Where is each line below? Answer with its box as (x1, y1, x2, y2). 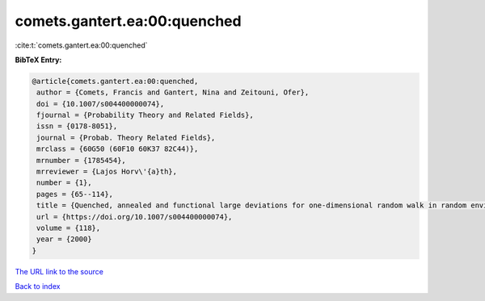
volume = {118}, (36, 224, 101, 232)
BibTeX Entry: (15, 55, 62, 65)
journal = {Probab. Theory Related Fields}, (36, 133, 216, 142)
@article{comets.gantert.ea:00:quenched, (32, 77, 199, 86)
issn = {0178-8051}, (36, 122, 118, 131)
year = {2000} (36, 235, 92, 244)
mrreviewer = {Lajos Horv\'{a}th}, (36, 167, 178, 177)
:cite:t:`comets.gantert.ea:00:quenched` (15, 40, 149, 50)
